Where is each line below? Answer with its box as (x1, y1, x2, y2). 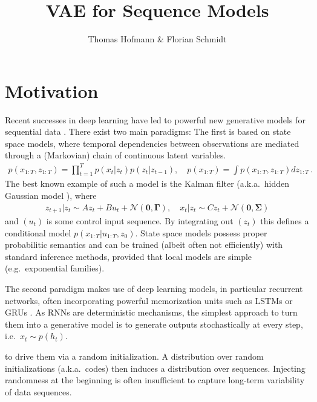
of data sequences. (5, 385, 72, 398)
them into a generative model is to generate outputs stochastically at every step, (5, 317, 303, 330)
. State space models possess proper (135, 226, 267, 239)
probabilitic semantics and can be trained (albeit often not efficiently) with (5, 238, 283, 251)
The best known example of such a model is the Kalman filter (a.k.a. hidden (5, 177, 290, 190)
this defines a (260, 215, 309, 227)
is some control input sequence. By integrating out (46, 215, 234, 227)
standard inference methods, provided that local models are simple (5, 250, 252, 262)
